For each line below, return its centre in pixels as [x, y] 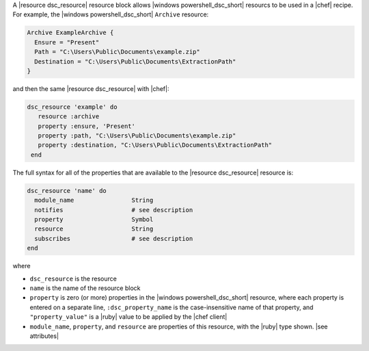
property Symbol [94, 219]
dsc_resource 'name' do [67, 191]
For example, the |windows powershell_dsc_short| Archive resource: [111, 14]
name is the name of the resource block [85, 288]
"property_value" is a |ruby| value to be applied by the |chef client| [128, 317]
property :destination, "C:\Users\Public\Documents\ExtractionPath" [155, 145]
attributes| [44, 336]
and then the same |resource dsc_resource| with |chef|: [91, 88]
